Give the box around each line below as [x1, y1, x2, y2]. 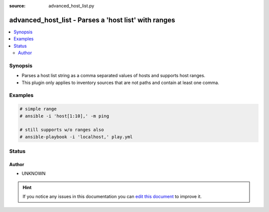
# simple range [19, 106, 57, 112]
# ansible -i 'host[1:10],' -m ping [19, 113, 110, 119]
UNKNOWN [21, 171, 46, 177]
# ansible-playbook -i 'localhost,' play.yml [19, 134, 133, 139]
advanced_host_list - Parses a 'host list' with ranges [9, 15, 175, 24]
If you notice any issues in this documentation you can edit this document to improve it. [22, 194, 202, 200]
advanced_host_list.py [48, 3, 95, 8]
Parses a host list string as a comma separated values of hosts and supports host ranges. [21, 73, 206, 79]
